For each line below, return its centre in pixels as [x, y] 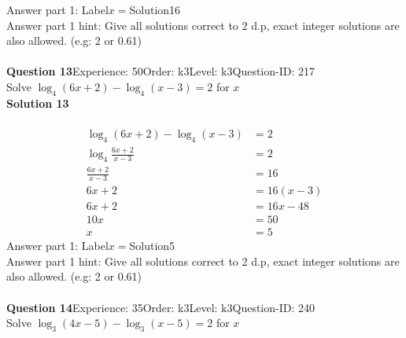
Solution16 [155, 9]
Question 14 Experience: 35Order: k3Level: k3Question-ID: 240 [161, 307]
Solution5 [152, 246]
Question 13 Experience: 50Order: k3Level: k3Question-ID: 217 [161, 71]
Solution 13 [38, 103]
